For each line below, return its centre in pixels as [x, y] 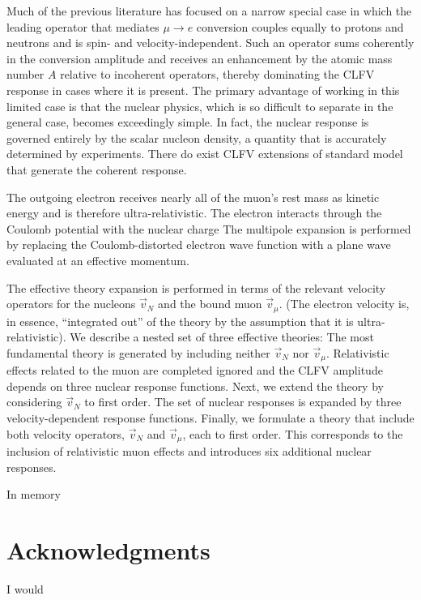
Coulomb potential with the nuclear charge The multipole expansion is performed [209, 228]
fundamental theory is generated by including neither [138, 352]
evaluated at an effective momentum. [98, 260]
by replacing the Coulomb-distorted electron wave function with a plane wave [199, 244]
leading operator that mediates [83, 26]
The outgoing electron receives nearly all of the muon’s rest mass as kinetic [193, 197]
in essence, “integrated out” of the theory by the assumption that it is [180, 321]
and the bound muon [210, 304]
